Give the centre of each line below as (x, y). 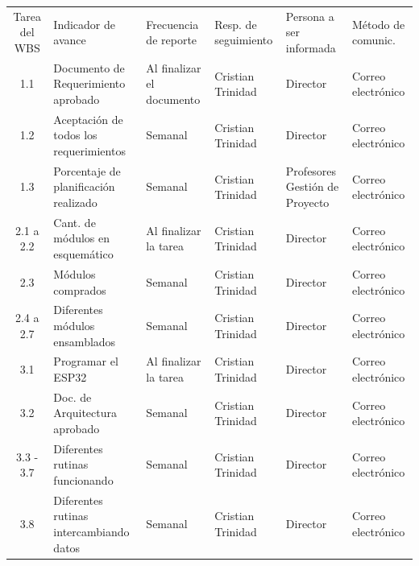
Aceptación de (88, 119)
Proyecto (307, 202)
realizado (75, 202)
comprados (80, 289)
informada (311, 47)
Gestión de (312, 186)
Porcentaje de (87, 170)
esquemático (83, 254)
